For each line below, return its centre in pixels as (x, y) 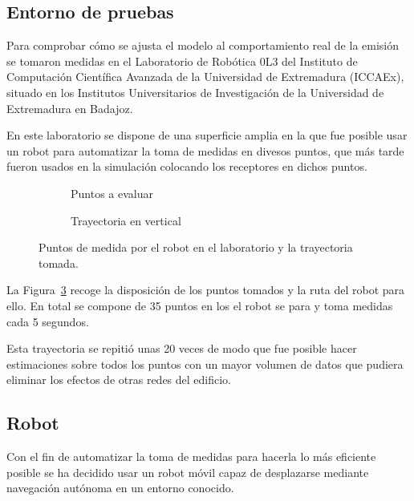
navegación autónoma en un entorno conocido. (120, 488)
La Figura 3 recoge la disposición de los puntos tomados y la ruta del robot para (206, 290)
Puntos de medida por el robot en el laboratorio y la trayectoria (196, 247)
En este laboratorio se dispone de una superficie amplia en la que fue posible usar (207, 135)
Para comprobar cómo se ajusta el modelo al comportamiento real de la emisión (203, 45)
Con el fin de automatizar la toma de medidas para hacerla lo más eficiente (191, 457)
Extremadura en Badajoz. (70, 108)
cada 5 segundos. (48, 321)
